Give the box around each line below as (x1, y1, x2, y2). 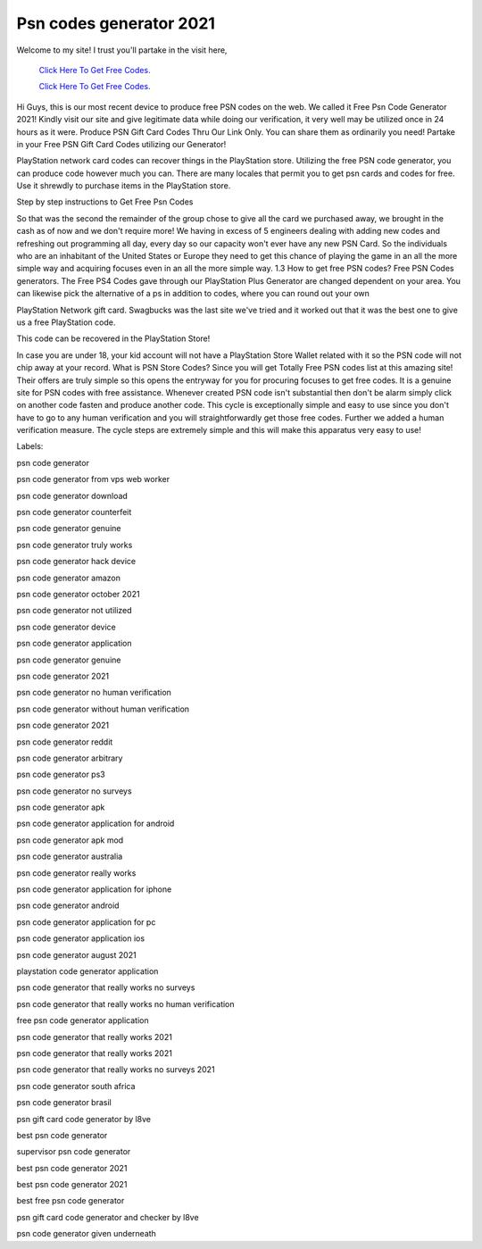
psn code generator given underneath (16, 1228, 156, 1239)
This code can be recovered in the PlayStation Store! (16, 333, 211, 344)
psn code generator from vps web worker (16, 474, 170, 485)
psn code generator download (16, 490, 129, 501)
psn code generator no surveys (16, 786, 133, 796)
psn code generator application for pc (16, 916, 156, 928)
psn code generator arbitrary (16, 753, 123, 763)
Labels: (16, 441, 44, 452)
